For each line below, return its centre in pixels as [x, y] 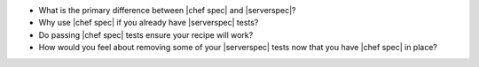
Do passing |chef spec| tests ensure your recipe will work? [146, 34]
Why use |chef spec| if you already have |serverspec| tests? [149, 23]
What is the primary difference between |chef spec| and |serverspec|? [167, 10]
